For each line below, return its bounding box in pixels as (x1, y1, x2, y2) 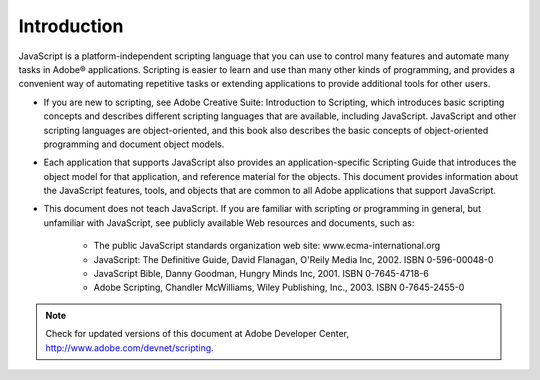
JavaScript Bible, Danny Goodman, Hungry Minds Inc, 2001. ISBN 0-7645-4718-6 (93, 268, 429, 280)
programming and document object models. (43, 138, 225, 150)
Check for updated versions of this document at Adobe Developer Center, (45, 328, 350, 340)
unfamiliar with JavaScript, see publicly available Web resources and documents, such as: (43, 216, 415, 229)
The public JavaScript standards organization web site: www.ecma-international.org (93, 240, 441, 252)
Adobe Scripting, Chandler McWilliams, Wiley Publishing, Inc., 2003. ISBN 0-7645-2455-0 (93, 281, 465, 294)
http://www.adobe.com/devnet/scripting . (45, 341, 214, 354)
